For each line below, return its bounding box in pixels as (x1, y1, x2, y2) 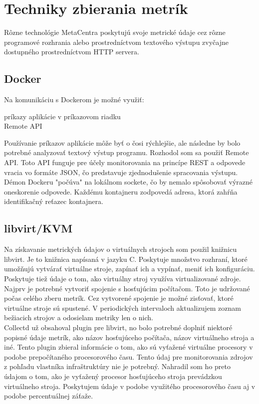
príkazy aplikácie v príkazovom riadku (4, 111, 121, 121)
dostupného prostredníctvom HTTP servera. (4, 46, 139, 57)
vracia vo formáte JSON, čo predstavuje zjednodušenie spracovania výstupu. (4, 167, 238, 177)
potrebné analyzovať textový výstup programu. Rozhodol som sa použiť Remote (4, 147, 249, 158)
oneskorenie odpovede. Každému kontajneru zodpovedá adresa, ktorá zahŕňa (4, 186, 238, 197)
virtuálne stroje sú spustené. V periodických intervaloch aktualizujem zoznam (4, 302, 241, 313)
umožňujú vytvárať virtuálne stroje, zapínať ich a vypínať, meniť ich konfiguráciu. (4, 263, 255, 274)
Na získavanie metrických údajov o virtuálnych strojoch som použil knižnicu (4, 244, 237, 254)
